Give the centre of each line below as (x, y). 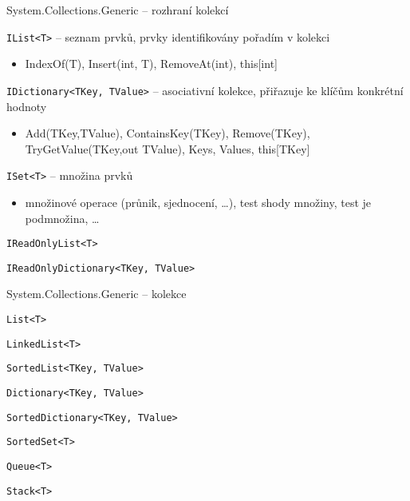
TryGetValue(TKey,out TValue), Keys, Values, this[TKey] (168, 148)
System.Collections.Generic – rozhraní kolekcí (118, 10)
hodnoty (27, 106)
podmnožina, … (62, 218)
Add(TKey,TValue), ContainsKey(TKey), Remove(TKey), (168, 133)
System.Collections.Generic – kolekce (97, 294)
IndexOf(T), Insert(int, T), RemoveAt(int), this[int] (151, 64)
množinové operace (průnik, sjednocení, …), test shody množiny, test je (198, 202)
